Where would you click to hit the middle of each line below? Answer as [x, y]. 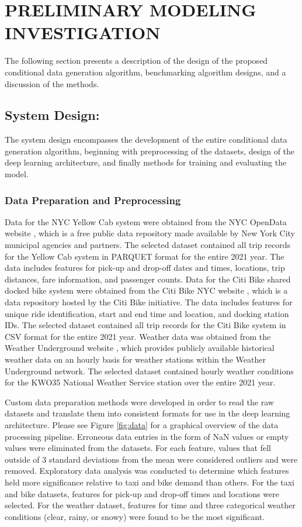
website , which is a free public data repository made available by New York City [150, 233]
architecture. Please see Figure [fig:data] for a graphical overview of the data [142, 424]
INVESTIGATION [83, 32]
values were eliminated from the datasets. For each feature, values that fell [138, 448]
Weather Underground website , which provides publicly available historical [140, 348]
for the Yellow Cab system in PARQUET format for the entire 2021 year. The [145, 256]
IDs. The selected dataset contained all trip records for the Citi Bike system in [145, 325]
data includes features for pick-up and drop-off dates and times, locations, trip [145, 268]
